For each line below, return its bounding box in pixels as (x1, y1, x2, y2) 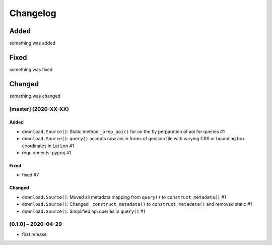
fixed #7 (22, 172, 39, 178)
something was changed (9, 93, 60, 99)
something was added (9, 40, 55, 46)
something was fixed (9, 66, 53, 73)
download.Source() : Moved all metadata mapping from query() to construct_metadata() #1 (22, 194, 226, 200)
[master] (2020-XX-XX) (9, 105, 69, 112)
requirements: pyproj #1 (22, 150, 72, 156)
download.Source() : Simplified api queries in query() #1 (22, 208, 146, 214)
